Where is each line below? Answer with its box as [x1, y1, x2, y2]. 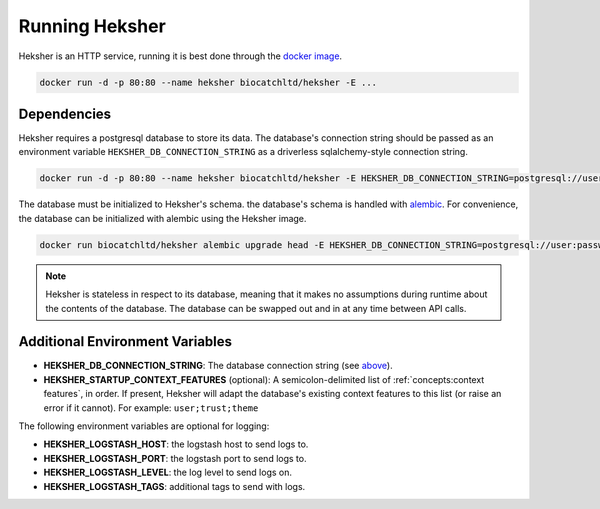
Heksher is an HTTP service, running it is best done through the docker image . [18, 50, 343, 62]
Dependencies [18, 105, 112, 122]
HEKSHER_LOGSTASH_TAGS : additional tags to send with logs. [43, 480, 306, 492]
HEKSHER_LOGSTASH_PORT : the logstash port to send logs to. [43, 452, 307, 464]
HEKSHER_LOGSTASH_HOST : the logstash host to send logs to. [43, 438, 309, 450]
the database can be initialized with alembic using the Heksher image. [18, 212, 307, 224]
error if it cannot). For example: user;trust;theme [43, 401, 259, 414]
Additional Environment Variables [18, 333, 233, 350]
